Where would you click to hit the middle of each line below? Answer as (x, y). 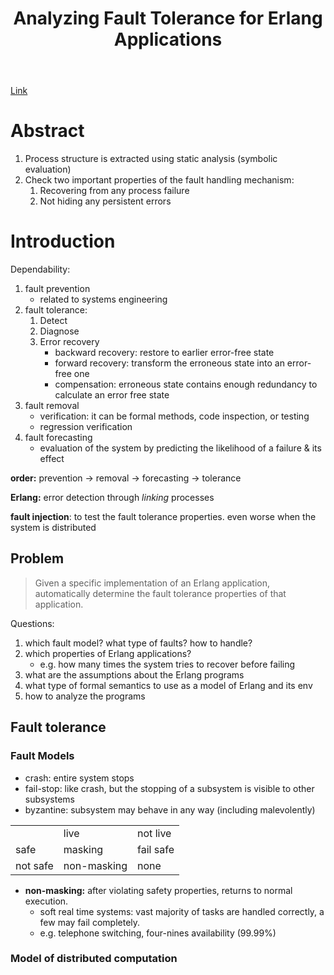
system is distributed (53, 528)
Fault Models (42, 756)
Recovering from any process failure (114, 191)
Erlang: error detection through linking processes (112, 498)
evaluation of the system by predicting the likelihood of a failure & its (180, 448)
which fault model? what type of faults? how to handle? (138, 643)
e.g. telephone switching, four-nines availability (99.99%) (158, 933)
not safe (34, 865)
